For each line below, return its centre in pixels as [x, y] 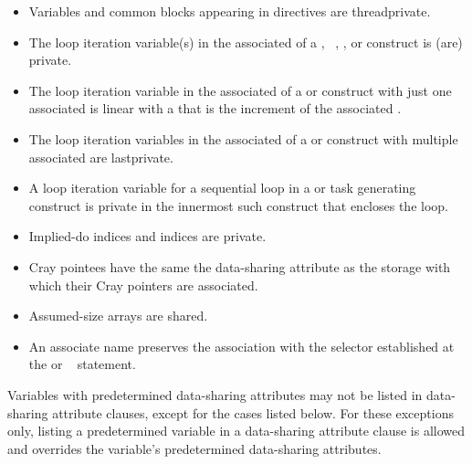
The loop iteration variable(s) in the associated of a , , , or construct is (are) [246, 42]
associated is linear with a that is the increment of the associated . [215, 108]
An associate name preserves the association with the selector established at [241, 346]
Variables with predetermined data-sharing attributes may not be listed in [215, 394]
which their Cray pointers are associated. [143, 285]
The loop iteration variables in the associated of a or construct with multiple [243, 138]
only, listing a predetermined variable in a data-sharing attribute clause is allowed [236, 431]
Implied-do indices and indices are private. [147, 236]
